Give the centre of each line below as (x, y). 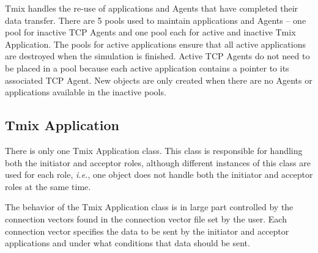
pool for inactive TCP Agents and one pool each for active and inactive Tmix (150, 32)
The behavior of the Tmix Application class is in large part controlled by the (149, 207)
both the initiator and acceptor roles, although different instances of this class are (158, 162)
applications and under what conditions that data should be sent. (128, 243)
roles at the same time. (48, 186)
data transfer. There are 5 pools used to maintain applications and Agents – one (156, 20)
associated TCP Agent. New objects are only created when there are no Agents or (159, 80)
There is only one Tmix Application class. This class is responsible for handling (154, 150)
